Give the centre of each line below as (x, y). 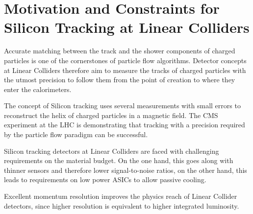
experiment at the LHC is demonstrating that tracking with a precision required (125, 125)
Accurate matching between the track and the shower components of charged (120, 51)
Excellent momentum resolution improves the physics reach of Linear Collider (121, 196)
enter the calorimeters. (38, 89)
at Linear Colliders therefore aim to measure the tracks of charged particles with (125, 70)
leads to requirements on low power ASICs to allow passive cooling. (105, 179)
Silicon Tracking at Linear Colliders (127, 27)
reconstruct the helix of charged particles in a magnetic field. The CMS (111, 115)
